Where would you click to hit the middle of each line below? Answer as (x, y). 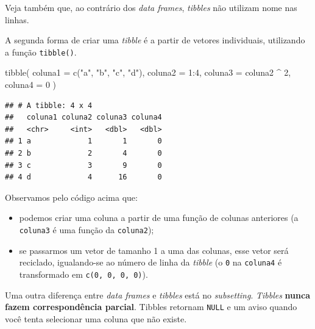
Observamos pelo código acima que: (71, 197)
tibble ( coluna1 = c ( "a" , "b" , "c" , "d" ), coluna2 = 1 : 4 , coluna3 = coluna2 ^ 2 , (148, 72)
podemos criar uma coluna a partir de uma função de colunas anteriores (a (159, 218)
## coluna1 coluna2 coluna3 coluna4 (83, 117)
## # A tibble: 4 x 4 (49, 105)
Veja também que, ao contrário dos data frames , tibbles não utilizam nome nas (151, 7)
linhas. (17, 19)
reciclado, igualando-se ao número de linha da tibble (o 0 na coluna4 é (150, 262)
